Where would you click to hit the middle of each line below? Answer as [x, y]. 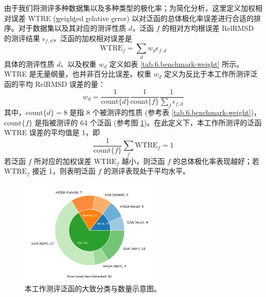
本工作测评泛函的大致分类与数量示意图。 [93, 289]
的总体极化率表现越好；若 [216, 161]
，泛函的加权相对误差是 [93, 38]
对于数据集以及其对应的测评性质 [72, 28]
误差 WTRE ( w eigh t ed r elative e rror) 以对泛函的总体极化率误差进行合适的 [132, 18]
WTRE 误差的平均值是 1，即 [52, 132]
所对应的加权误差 [63, 161]
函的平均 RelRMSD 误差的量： [55, 83]
